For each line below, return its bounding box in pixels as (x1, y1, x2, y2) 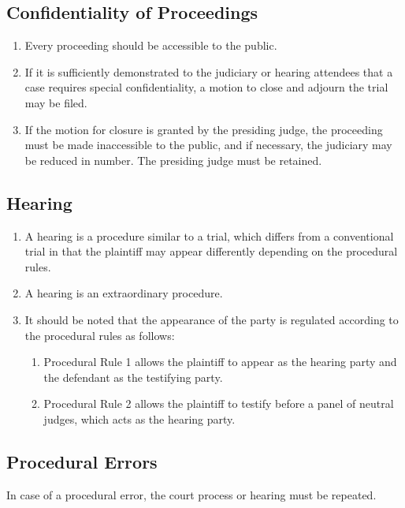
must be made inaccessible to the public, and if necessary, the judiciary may (24, 136, 392, 153)
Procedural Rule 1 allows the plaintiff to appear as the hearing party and (43, 353, 397, 370)
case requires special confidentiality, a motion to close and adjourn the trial (24, 79, 388, 95)
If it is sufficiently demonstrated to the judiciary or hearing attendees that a (24, 63, 393, 80)
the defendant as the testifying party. (43, 368, 223, 385)
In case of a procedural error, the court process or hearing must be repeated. (6, 486, 377, 502)
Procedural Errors (6, 449, 158, 473)
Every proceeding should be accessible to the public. (24, 37, 277, 54)
